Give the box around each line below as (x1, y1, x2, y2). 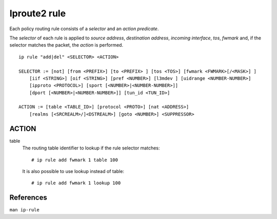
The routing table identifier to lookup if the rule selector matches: (22, 145, 160, 151)
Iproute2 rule (9, 8, 66, 19)
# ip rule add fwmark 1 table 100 (31, 157, 118, 163)
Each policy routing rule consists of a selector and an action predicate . (9, 26, 159, 32)
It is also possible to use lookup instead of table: (22, 168, 124, 174)
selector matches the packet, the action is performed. (9, 42, 123, 48)
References (9, 193, 47, 202)
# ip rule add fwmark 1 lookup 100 (31, 180, 121, 186)
